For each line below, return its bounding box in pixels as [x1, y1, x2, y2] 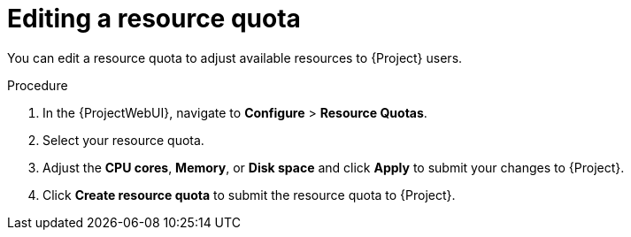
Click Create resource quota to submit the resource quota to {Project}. [42, 187, 456, 203]
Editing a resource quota [7, 4, 301, 34]
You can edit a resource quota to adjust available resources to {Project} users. [7, 50, 463, 65]
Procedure [7, 77, 68, 93]
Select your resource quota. [42, 132, 204, 148]
